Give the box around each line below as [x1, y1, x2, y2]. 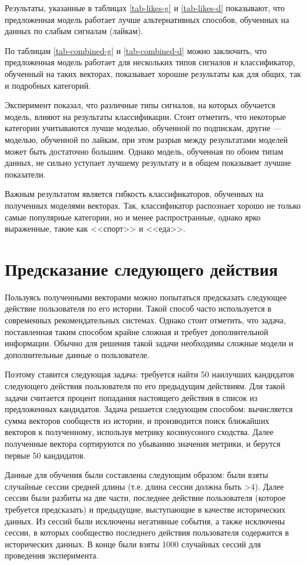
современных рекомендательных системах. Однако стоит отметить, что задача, [5, 314, 286, 326]
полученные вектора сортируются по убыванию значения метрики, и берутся [5, 437, 281, 449]
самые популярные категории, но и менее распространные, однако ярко [5, 210, 261, 223]
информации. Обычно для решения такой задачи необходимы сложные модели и [5, 337, 294, 349]
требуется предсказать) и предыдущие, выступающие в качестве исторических [5, 503, 286, 515]
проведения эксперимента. [5, 549, 99, 561]
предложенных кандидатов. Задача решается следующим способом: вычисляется [5, 403, 293, 415]
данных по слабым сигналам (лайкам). [5, 25, 144, 37]
